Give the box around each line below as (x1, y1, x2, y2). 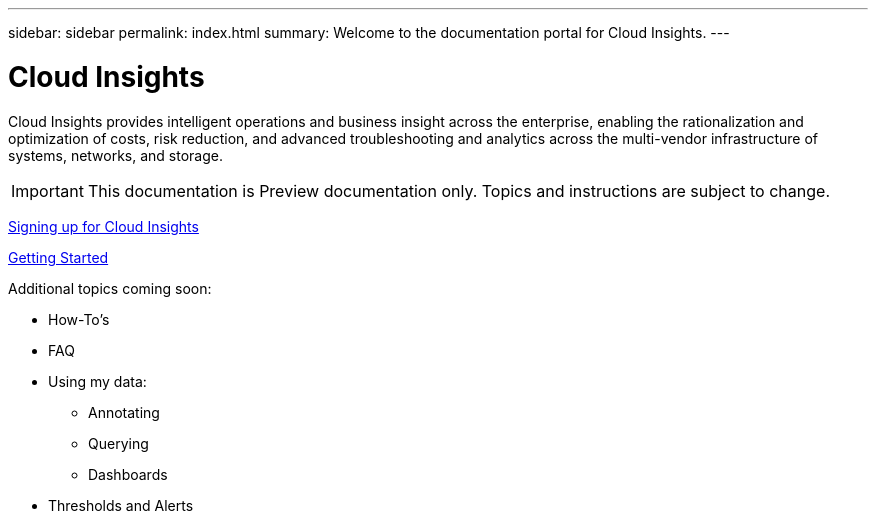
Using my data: (48, 372, 147, 390)
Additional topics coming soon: (8, 279, 212, 297)
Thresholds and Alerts (48, 496, 194, 514)
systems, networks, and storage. (8, 146, 224, 164)
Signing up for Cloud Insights (8, 217, 199, 235)
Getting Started (8, 248, 109, 266)
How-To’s (48, 310, 110, 328)
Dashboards (88, 465, 168, 483)
